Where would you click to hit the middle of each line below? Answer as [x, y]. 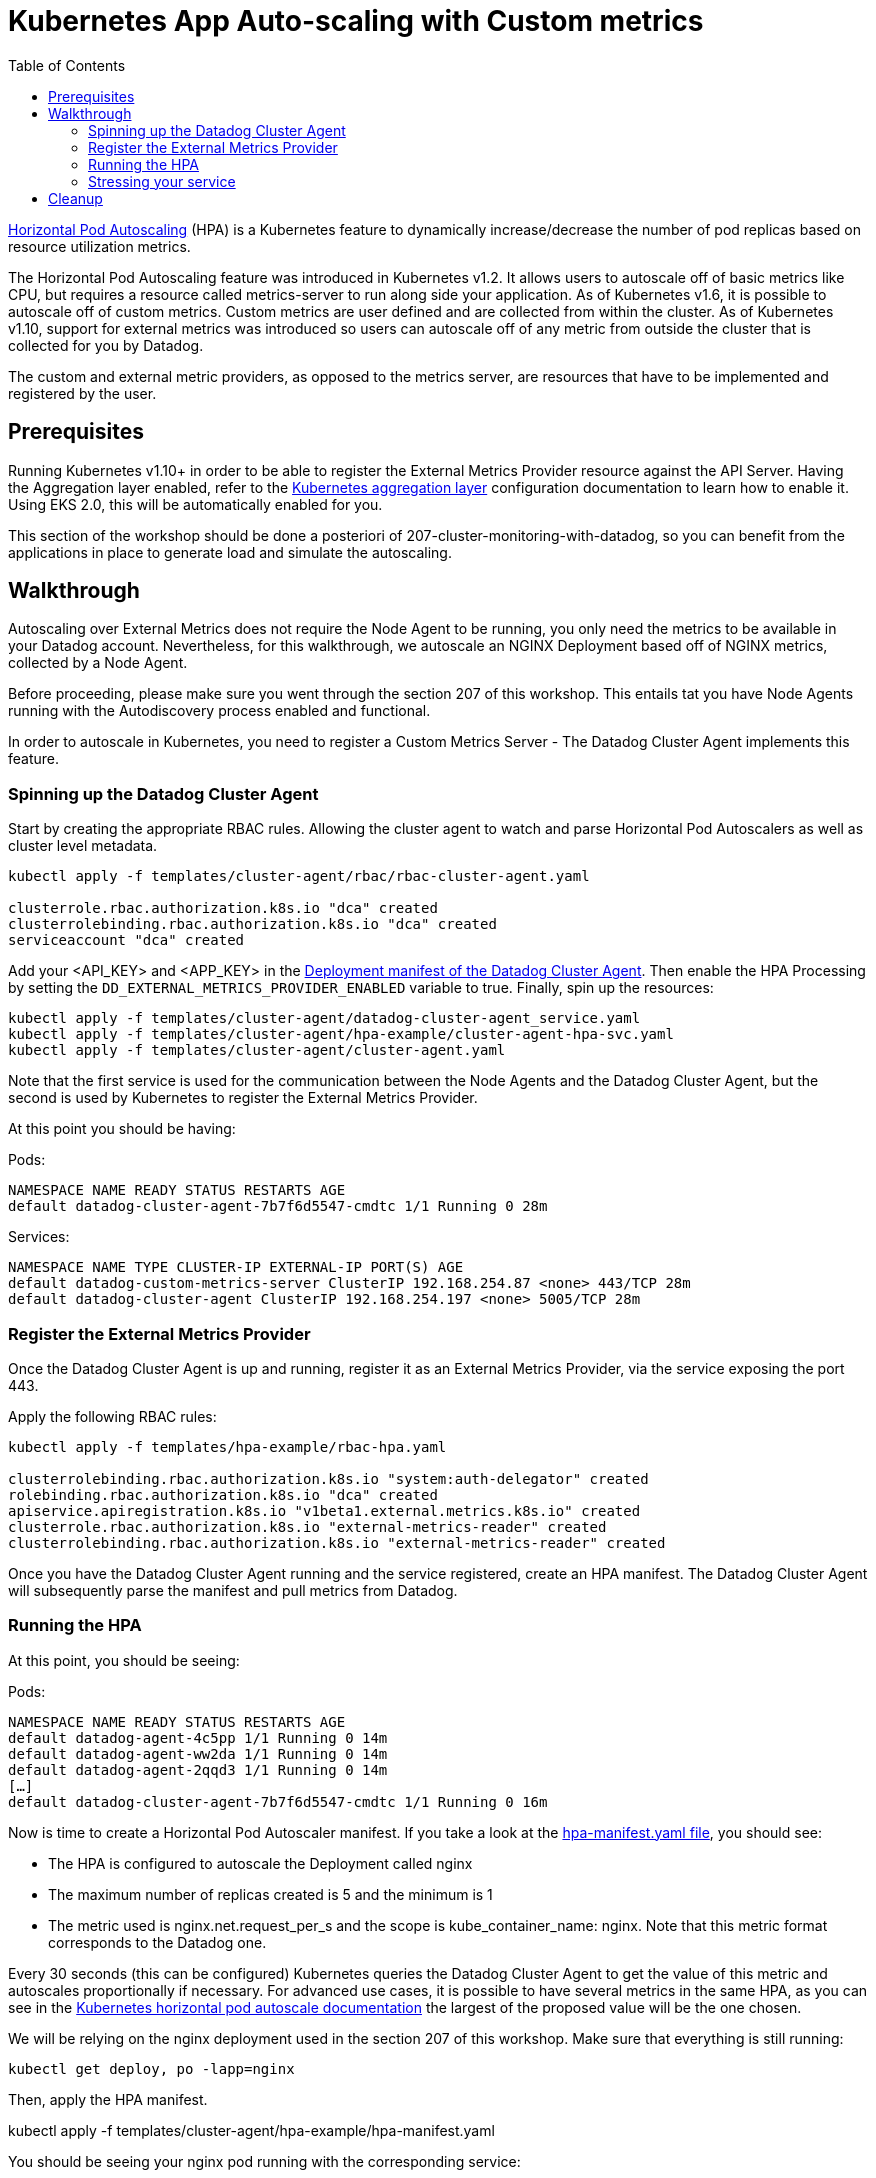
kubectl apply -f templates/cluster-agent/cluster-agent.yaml [257, 1050]
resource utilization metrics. [99, 246]
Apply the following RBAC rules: [112, 1416]
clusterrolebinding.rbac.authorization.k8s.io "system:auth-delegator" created [328, 1478]
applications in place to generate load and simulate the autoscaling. [230, 552]
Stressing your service [162, 181]
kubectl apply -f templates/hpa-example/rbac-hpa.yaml [227, 1446]
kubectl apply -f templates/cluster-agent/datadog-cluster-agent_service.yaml [324, 1018]
